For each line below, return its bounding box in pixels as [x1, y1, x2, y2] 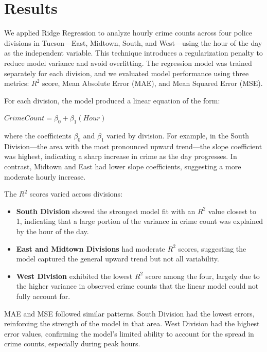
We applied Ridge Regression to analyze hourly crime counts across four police [4, 27, 253, 38]
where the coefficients [4, 130, 72, 141]
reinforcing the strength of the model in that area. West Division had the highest [4, 318, 260, 329]
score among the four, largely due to [145, 270, 260, 281]
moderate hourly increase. [4, 171, 86, 182]
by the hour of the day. [16, 226, 89, 237]
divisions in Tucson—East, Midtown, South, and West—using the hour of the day [4, 37, 262, 48]
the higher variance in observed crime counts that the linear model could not [16, 280, 259, 291]
